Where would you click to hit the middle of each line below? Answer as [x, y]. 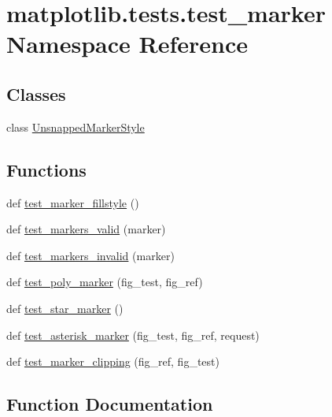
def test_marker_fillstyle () [73, 202]
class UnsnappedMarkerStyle [76, 127]
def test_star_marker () [65, 308]
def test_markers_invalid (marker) [90, 255]
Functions [46, 169]
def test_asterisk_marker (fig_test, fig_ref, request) [133, 335]
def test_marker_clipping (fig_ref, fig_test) [113, 361]
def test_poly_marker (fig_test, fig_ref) [105, 282]
